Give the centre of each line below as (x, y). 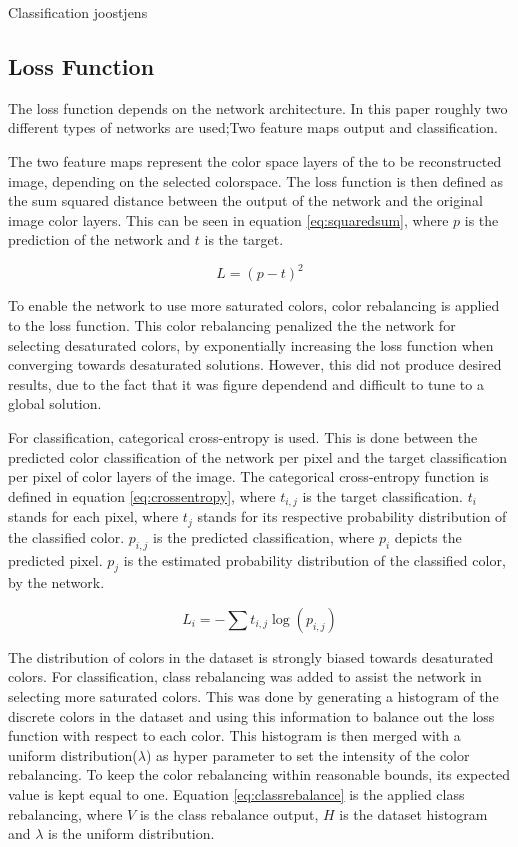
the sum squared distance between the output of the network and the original (245, 200)
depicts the (428, 536)
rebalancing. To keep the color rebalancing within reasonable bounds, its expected (259, 774)
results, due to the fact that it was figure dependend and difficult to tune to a (246, 383)
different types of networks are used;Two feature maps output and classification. (253, 127)
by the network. (56, 582)
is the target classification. (382, 495)
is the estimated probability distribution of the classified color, (314, 559)
